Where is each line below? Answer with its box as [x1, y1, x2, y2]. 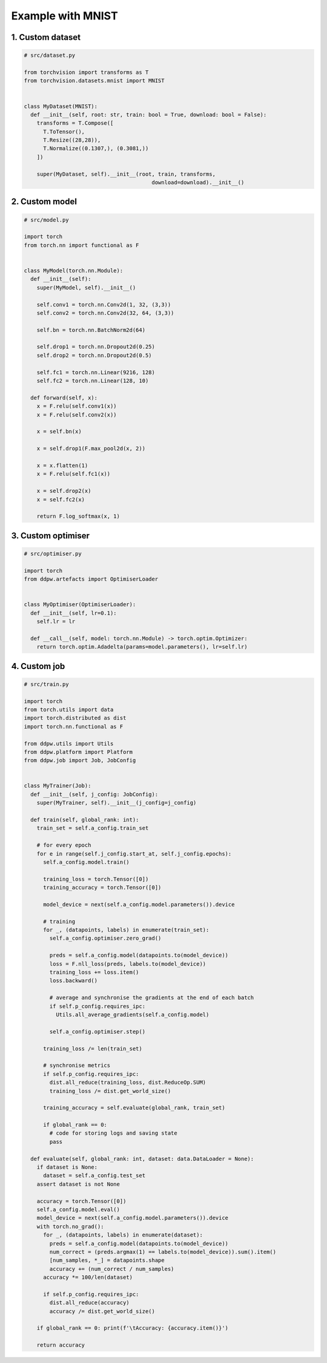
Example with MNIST [11, 9, 118, 22]
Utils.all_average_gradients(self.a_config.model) [55, 1011, 210, 1018]
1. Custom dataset [11, 32, 81, 42]
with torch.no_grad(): [36, 1223, 104, 1230]
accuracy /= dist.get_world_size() [49, 1308, 156, 1315]
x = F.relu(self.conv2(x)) [36, 411, 117, 418]
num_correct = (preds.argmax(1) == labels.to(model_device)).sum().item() [49, 1248, 277, 1255]
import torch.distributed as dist [24, 715, 127, 722]
